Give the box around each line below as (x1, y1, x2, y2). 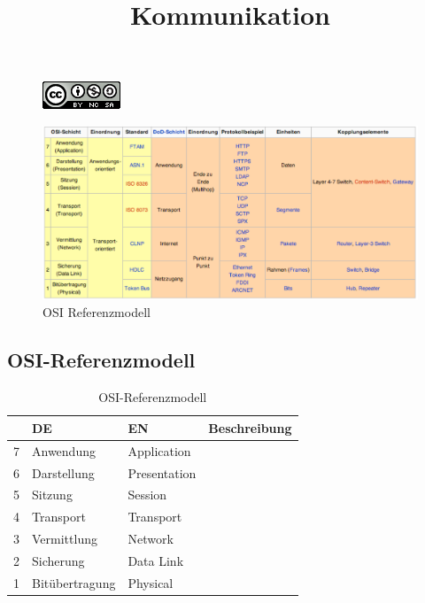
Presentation (127, 463, 197, 482)
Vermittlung (32, 530, 97, 548)
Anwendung (32, 441, 96, 460)
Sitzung (32, 485, 73, 504)
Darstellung (32, 463, 95, 482)
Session (127, 485, 167, 504)
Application (127, 441, 191, 460)
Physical (127, 573, 174, 591)
